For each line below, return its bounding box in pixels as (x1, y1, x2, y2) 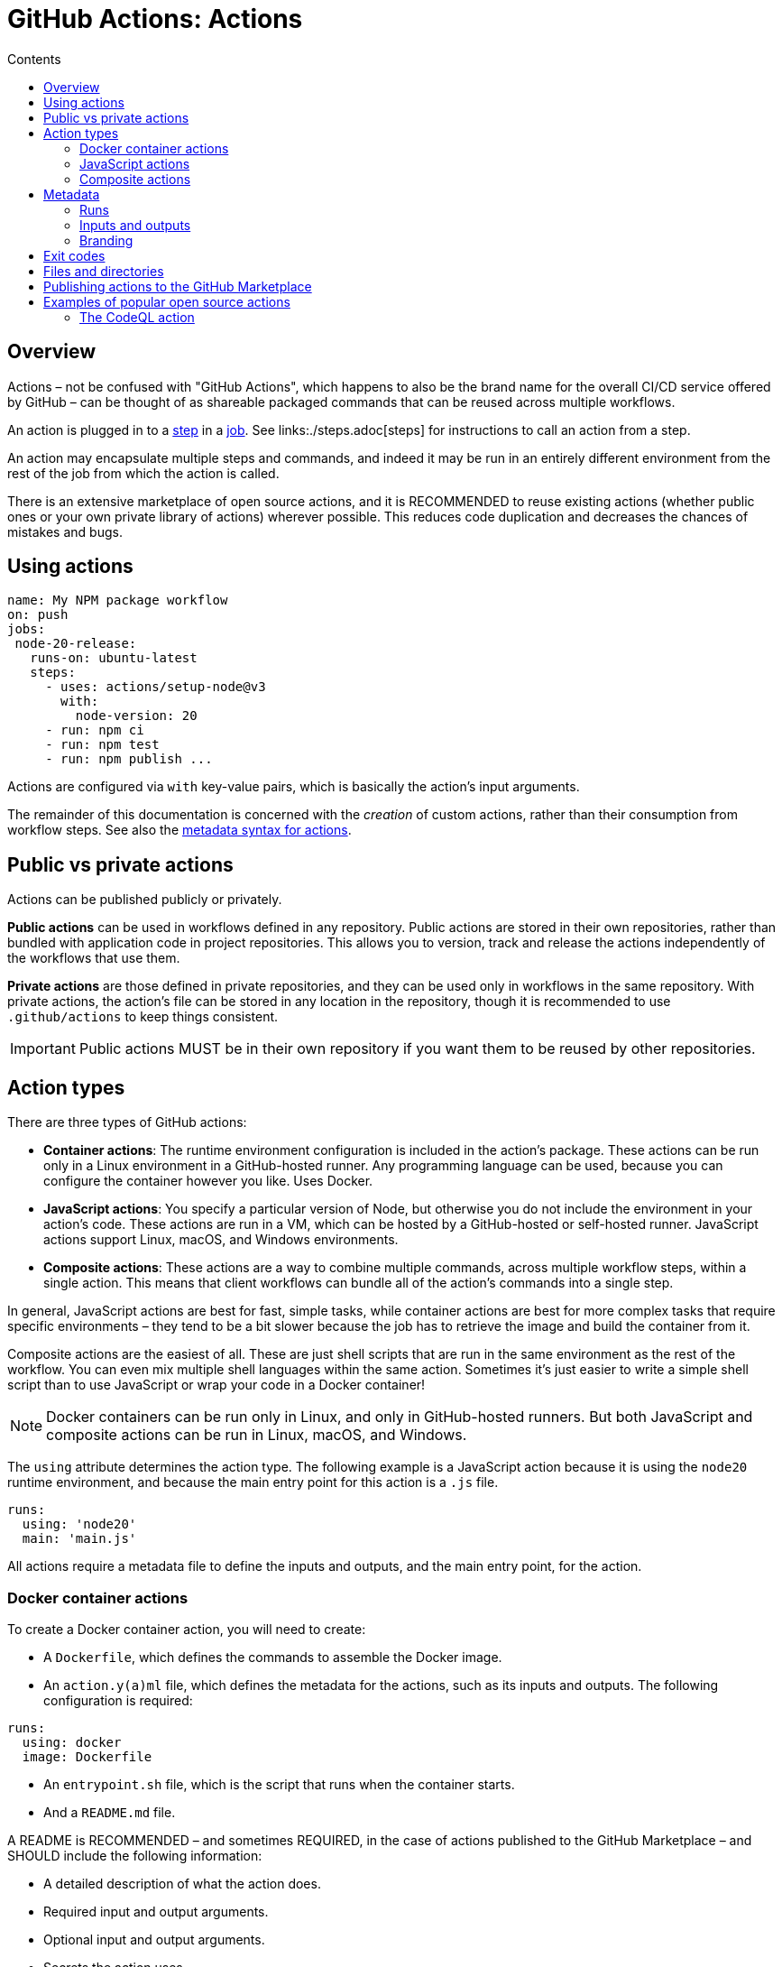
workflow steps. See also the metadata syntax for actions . (7, 822, 352, 838)
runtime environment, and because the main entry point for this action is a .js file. (7, 1474, 499, 1491)
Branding (79, 232, 133, 248)
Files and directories (43, 263, 164, 279)
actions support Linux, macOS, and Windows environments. (43, 1232, 399, 1248)
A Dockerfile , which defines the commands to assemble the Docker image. (43, 1648, 502, 1665)
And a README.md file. (43, 1804, 176, 1820)
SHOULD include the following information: (7, 1847, 262, 1863)
